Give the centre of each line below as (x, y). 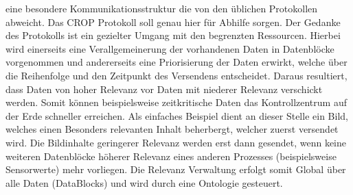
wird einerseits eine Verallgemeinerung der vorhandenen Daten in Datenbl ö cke (170, 48)
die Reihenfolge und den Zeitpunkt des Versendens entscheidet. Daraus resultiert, (176, 75)
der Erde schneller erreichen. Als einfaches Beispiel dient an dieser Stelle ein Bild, (177, 115)
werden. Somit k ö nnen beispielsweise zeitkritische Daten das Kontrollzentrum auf (176, 102)
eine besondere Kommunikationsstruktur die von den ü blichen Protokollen (162, 8)
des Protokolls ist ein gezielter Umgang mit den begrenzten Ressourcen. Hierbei (173, 35)
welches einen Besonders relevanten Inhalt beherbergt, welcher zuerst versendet (172, 129)
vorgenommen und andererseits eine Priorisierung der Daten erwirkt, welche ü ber (176, 62)
